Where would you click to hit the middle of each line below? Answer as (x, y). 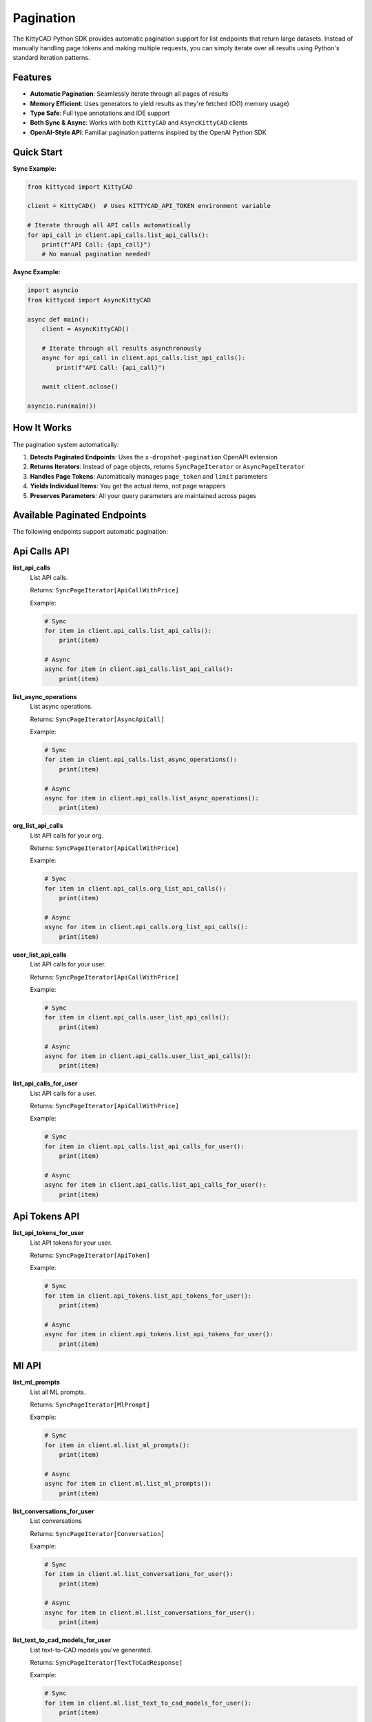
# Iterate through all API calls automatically (109, 225)
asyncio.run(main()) (62, 406)
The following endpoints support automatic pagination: (91, 532)
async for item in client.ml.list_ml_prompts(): (128, 1484)
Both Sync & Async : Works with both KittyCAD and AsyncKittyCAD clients (139, 123)
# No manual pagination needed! (96, 254)
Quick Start (38, 152)
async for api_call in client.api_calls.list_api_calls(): (144, 358)
